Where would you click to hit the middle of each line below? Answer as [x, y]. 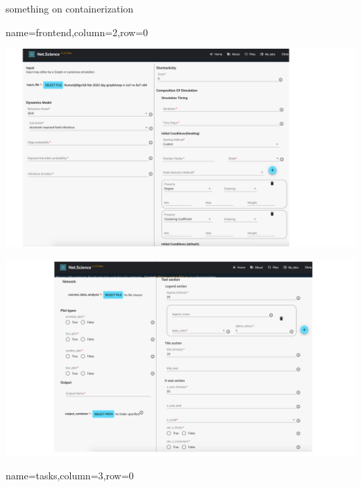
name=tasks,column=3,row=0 [70, 476]
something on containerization [70, 8]
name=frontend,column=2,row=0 [77, 32]
